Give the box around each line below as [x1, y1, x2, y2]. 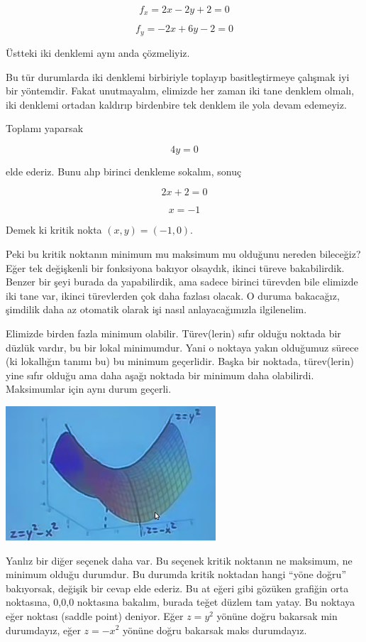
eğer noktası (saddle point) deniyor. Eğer [6, 608, 184, 623]
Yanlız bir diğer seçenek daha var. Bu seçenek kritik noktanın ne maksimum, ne [6, 553, 353, 567]
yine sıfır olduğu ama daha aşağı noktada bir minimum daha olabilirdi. [6, 367, 314, 382]
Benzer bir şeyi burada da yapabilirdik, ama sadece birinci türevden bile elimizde [6, 274, 358, 289]
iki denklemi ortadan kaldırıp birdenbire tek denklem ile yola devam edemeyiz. [6, 97, 347, 111]
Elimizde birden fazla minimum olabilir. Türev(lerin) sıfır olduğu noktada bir [6, 326, 341, 341]
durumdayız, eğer [6, 622, 81, 637]
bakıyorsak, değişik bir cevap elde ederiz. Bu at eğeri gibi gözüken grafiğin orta [6, 580, 349, 595]
